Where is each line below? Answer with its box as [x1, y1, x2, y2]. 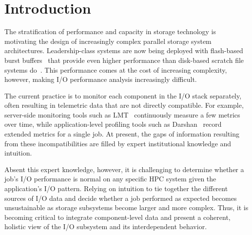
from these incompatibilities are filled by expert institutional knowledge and [4, 138, 232, 148]
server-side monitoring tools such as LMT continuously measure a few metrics [4, 109, 240, 119]
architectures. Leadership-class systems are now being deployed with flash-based [4, 45, 243, 56]
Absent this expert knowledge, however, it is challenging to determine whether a [4, 164, 244, 174]
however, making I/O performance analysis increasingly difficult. [4, 74, 197, 84]
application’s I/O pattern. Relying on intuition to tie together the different [4, 183, 228, 194]
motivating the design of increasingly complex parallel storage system [4, 36, 212, 46]
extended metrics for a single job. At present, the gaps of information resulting [4, 129, 240, 139]
